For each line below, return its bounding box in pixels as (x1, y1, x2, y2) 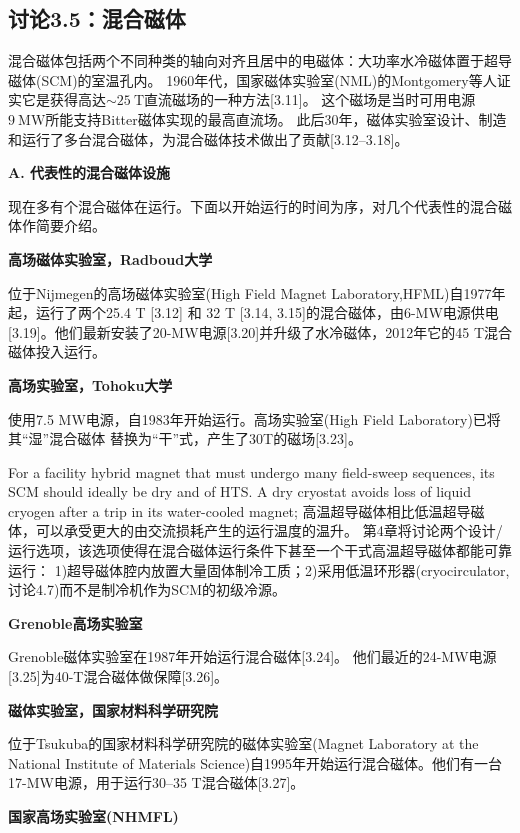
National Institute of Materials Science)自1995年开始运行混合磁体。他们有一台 (8, 752, 503, 773)
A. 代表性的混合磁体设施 (8, 162, 170, 183)
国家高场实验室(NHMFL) (8, 806, 179, 827)
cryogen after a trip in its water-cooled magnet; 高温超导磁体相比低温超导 (8, 500, 471, 521)
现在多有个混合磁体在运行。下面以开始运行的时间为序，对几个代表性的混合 (8, 195, 498, 216)
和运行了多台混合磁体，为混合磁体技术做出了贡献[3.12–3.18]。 (8, 128, 409, 149)
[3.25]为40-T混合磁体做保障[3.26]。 (8, 666, 229, 687)
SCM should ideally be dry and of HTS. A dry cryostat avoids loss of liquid (8, 481, 471, 502)
